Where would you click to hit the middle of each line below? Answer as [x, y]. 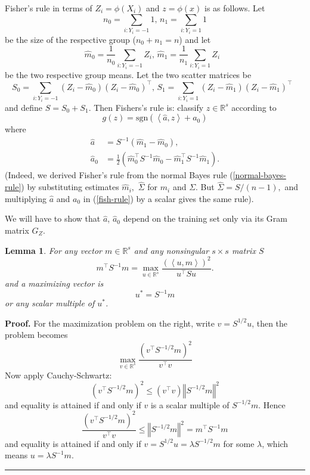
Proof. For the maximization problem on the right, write [110, 323]
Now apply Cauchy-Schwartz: [58, 375]
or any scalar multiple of [50, 303]
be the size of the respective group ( [70, 39]
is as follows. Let [235, 8]
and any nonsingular [171, 250]
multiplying [26, 198]
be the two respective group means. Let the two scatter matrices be [128, 74]
